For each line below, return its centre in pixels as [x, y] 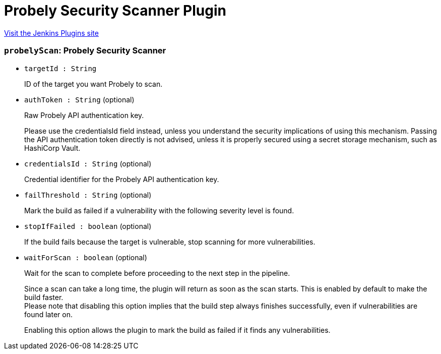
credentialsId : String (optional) [88, 163]
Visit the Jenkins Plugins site [51, 33]
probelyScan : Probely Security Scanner [85, 51]
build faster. [44, 297]
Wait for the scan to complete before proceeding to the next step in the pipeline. [157, 273]
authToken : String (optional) [79, 99]
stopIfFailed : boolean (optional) [88, 226]
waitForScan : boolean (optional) [86, 257]
